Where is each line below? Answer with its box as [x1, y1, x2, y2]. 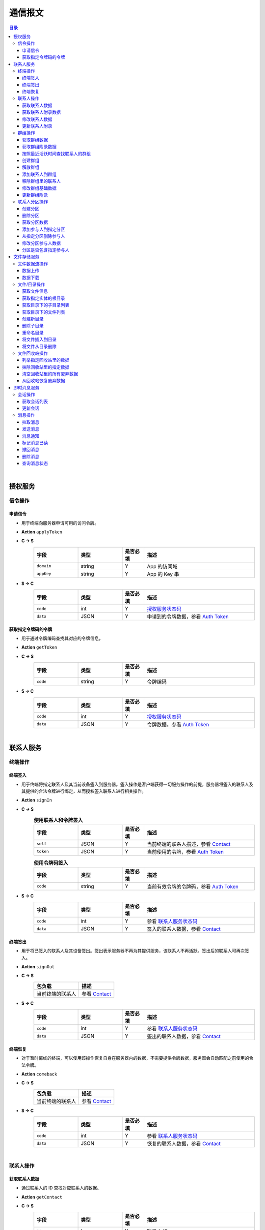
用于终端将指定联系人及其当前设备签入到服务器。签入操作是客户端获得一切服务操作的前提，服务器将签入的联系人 [21, 781, 249, 787]
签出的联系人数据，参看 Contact [147, 1033, 221, 1040]
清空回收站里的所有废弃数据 [22, 371, 78, 377]
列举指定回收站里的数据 [22, 357, 70, 363]
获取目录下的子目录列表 [22, 302, 70, 308]
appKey [36, 571, 52, 577]
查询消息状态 [22, 461, 48, 466]
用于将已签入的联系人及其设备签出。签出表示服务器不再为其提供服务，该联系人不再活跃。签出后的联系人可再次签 [21, 948, 249, 954]
